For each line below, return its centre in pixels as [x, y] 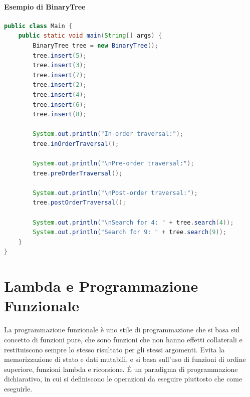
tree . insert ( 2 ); [60, 85]
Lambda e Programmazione [101, 286]
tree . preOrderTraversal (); [78, 173]
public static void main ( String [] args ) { [90, 36]
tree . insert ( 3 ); [60, 65]
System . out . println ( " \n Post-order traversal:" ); [115, 193]
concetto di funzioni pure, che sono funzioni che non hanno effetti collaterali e [123, 339]
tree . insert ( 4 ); [60, 94]
